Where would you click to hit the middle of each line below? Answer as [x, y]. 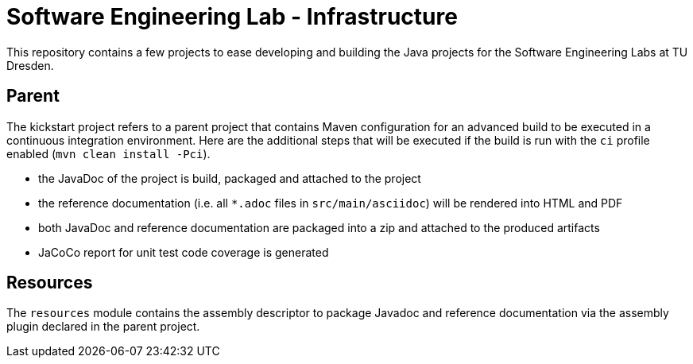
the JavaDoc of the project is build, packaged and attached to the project [230, 178]
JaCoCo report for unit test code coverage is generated [184, 252]
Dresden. [30, 65]
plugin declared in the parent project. [103, 327]
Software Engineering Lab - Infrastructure [232, 17]
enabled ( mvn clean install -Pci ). [108, 153]
